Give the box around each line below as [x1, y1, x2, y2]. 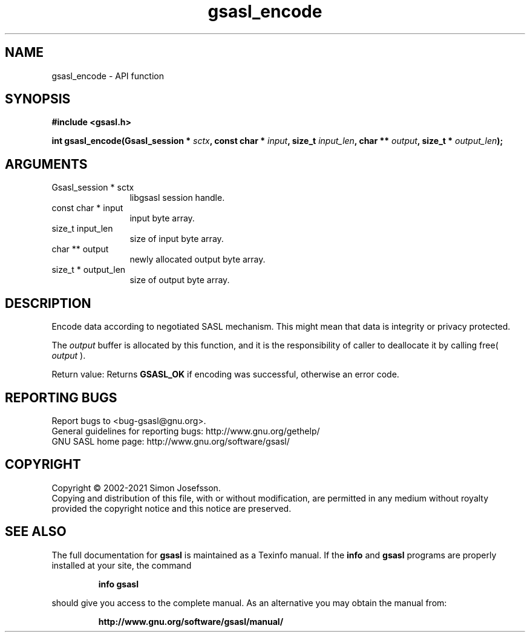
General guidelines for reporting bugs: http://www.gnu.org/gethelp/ [51, 425, 320, 436]
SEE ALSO [5, 524, 67, 540]
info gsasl [98, 578, 139, 589]
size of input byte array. [129, 234, 224, 244]
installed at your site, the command [51, 560, 192, 570]
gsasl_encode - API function [51, 70, 164, 81]
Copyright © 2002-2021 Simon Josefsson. [51, 482, 221, 493]
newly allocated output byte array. [129, 254, 266, 265]
